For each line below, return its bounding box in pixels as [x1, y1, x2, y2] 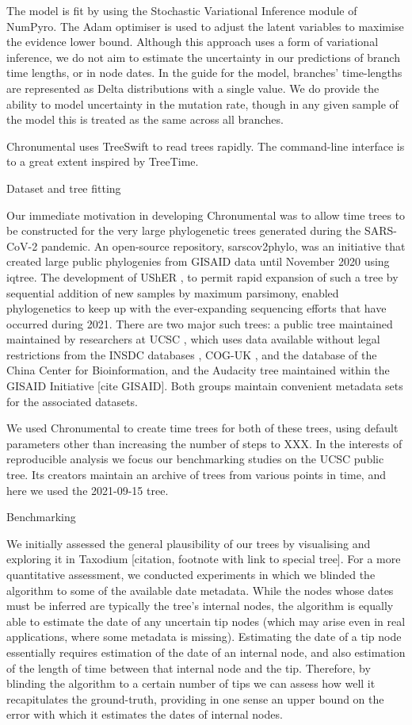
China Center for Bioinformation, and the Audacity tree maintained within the [6, 362, 390, 378]
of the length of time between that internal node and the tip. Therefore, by [6, 659, 371, 676]
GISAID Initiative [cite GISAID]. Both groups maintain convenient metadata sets [6, 378, 403, 394]
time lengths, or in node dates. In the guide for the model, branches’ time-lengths [6, 64, 402, 81]
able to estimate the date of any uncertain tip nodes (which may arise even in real [6, 612, 406, 629]
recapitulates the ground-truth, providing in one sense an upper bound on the [6, 690, 384, 707]
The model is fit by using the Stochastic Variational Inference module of [6, 2, 357, 18]
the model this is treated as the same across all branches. [6, 111, 284, 128]
